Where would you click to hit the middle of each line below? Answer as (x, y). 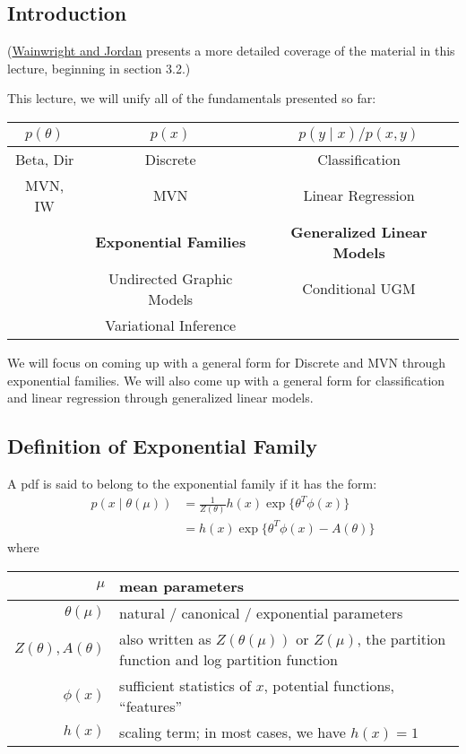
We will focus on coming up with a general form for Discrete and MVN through (227, 362)
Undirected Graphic (171, 278)
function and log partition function (229, 659)
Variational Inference (171, 325)
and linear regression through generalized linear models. (160, 398)
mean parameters (182, 585)
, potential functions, (329, 685)
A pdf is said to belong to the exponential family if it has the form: (192, 483)
